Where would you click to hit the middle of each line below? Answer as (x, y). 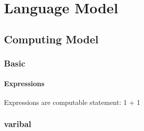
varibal (18, 124)
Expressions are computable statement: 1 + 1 (72, 102)
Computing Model (51, 39)
